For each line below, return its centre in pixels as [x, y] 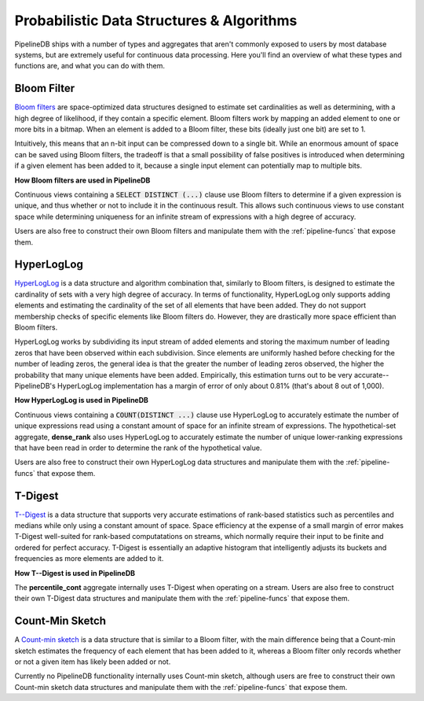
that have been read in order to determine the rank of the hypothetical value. [138, 448]
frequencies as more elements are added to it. [89, 559]
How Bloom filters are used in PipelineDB [82, 180]
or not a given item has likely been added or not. [93, 662]
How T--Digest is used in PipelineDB [75, 573]
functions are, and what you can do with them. [90, 66]
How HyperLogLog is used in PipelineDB [82, 400]
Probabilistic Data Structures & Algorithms [156, 20]
